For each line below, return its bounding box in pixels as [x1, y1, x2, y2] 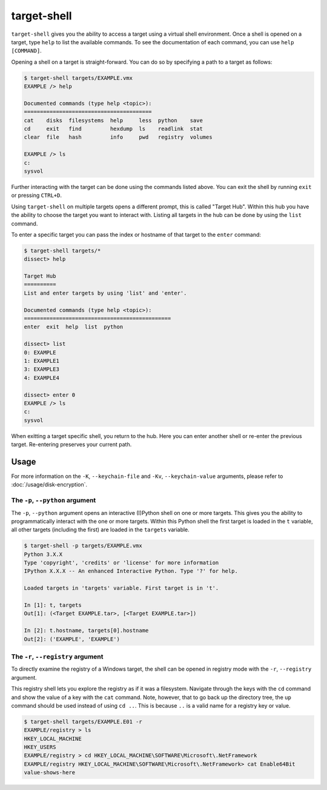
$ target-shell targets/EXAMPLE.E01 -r [24, 718, 142, 725]
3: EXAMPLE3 [24, 366, 60, 373]
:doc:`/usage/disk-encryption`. [11, 481, 88, 488]
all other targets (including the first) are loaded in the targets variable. [11, 526, 190, 533]
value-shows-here [24, 769, 76, 776]
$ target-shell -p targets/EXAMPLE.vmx [24, 542, 142, 549]
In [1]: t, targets [24, 602, 82, 609]
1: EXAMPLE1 [24, 357, 60, 364]
